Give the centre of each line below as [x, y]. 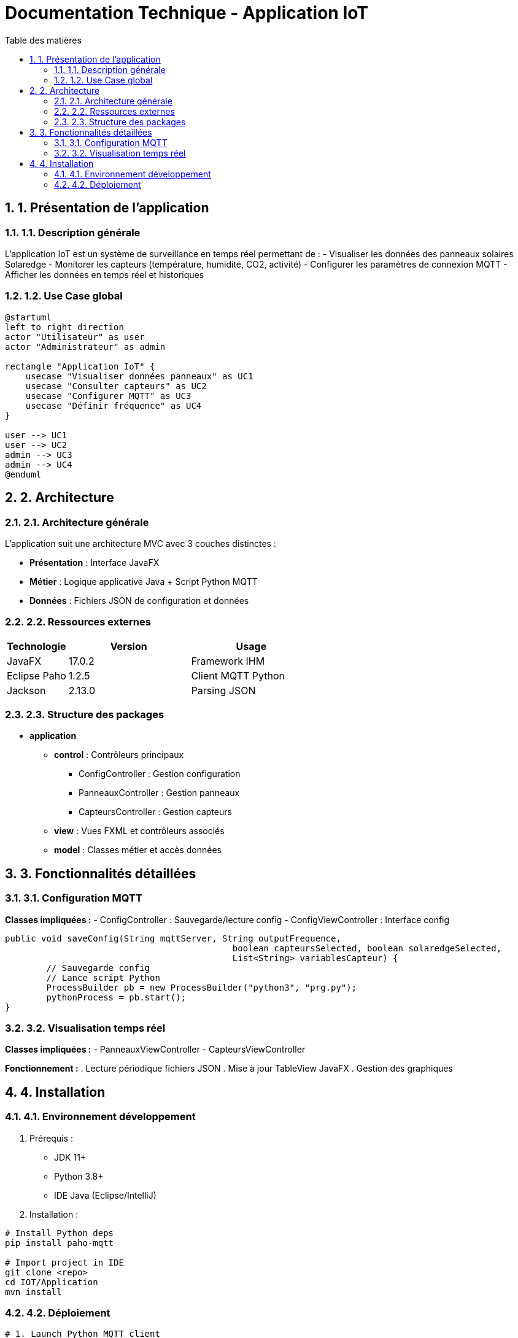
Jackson [26, 690]
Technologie [37, 646]
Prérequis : [51, 1138]
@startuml [28, 317]
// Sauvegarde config [98, 968]
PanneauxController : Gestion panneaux [159, 793]
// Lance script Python [103, 977]
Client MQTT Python [238, 675]
